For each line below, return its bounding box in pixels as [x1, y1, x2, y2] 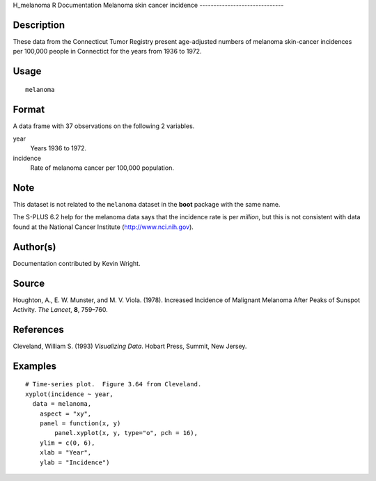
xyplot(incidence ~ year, [25, 390, 114, 398]
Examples [13, 360, 57, 372]
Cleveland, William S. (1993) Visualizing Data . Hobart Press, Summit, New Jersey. [13, 342, 247, 350]
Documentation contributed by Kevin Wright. [13, 259, 141, 267]
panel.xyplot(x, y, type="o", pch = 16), [54, 429, 198, 437]
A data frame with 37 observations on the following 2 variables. [13, 122, 195, 130]
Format [13, 103, 45, 115]
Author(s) [13, 241, 56, 253]
